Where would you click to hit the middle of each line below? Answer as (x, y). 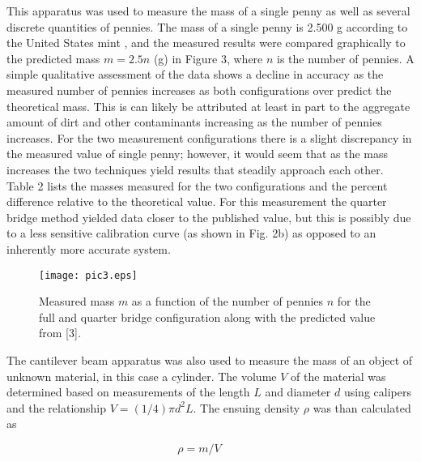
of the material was (338, 376)
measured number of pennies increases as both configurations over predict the (199, 90)
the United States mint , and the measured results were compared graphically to (206, 43)
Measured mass (77, 301)
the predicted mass (53, 58)
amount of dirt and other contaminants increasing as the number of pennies (194, 122)
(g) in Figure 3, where (208, 58)
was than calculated (362, 407)
